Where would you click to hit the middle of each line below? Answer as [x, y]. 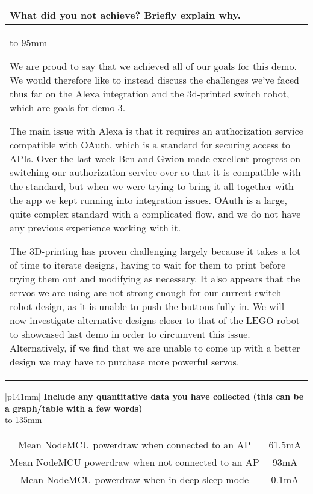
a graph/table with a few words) [74, 408]
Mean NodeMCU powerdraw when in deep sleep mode [135, 479]
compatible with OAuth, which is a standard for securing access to [150, 145]
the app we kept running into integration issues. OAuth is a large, [148, 200]
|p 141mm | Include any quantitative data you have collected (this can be [154, 396]
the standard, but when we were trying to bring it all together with [152, 186]
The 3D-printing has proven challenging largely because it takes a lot [155, 251]
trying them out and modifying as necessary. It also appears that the [155, 279]
